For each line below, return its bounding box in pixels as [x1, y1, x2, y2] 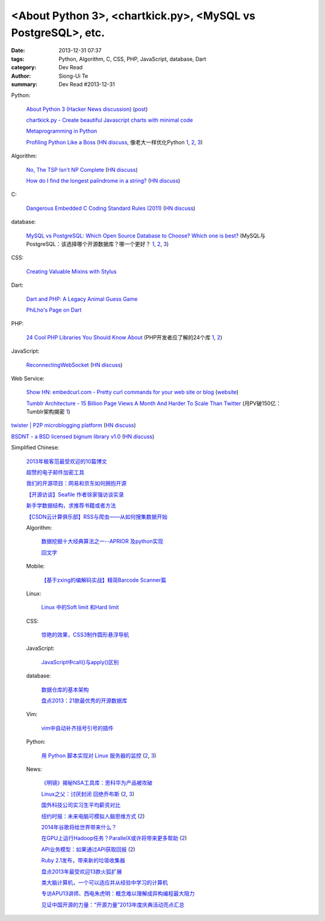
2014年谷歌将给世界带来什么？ [41, 823, 117, 831]
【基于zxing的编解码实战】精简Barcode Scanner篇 [41, 576, 167, 583]
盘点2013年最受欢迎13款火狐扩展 [41, 868, 123, 875]
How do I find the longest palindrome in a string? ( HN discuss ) [26, 177, 181, 184]
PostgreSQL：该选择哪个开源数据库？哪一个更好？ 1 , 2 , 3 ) [26, 240, 169, 247]
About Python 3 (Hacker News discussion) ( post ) [26, 105, 148, 113]
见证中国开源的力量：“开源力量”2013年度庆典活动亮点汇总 [41, 901, 185, 908]
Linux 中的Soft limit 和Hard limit [41, 603, 119, 611]
